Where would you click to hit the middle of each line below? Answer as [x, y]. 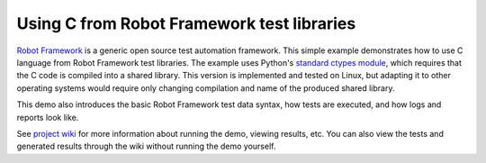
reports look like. [48, 117]
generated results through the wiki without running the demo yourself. [146, 146]
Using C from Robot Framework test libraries [186, 23]
